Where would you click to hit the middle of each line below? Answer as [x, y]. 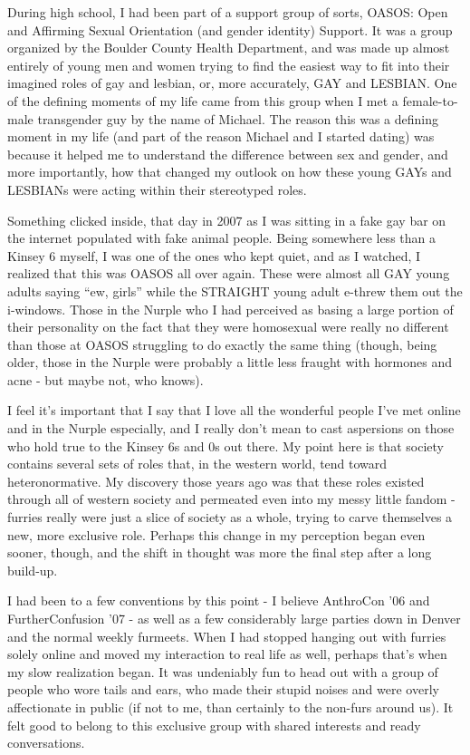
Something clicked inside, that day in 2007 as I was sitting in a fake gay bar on [227, 220]
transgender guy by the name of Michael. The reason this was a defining [238, 118]
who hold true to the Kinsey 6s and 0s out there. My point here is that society [225, 445]
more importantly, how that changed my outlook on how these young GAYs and [230, 172]
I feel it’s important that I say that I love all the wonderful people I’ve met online [234, 410]
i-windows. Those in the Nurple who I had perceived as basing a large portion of [230, 309]
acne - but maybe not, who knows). [106, 379]
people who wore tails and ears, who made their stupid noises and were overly [223, 689]
